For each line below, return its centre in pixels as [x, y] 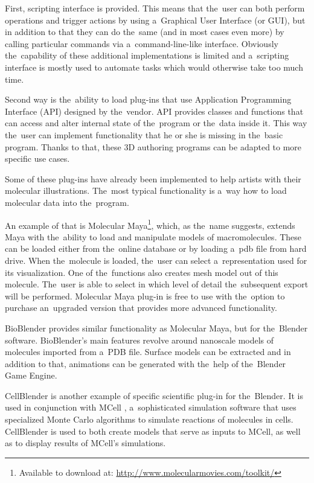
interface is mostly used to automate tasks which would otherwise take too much [154, 67]
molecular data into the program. [67, 202]
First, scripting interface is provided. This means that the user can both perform [155, 8]
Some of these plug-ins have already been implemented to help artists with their [153, 178]
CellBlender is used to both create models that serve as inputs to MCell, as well [153, 431]
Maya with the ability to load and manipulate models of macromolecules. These [153, 236]
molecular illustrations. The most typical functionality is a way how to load [146, 190]
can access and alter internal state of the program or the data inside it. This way [156, 123]
